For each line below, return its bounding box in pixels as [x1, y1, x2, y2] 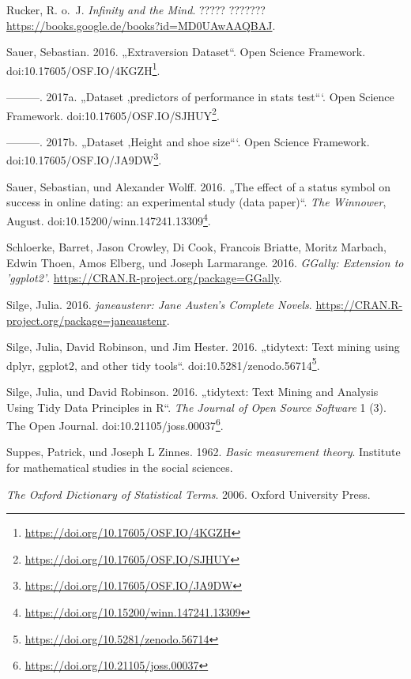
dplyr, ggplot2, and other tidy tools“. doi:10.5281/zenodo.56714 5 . [6, 354, 320, 373]
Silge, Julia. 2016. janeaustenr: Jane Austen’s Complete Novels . [6, 296, 312, 312]
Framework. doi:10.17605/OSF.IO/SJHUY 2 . [6, 104, 220, 123]
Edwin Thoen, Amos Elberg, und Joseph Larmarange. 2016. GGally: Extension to [6, 254, 404, 270]
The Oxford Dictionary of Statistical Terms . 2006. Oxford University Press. [6, 485, 371, 502]
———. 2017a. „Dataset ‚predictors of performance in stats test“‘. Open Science [6, 89, 394, 105]
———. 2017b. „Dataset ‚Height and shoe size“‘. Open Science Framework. [6, 133, 370, 149]
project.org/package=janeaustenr [6, 311, 167, 328]
